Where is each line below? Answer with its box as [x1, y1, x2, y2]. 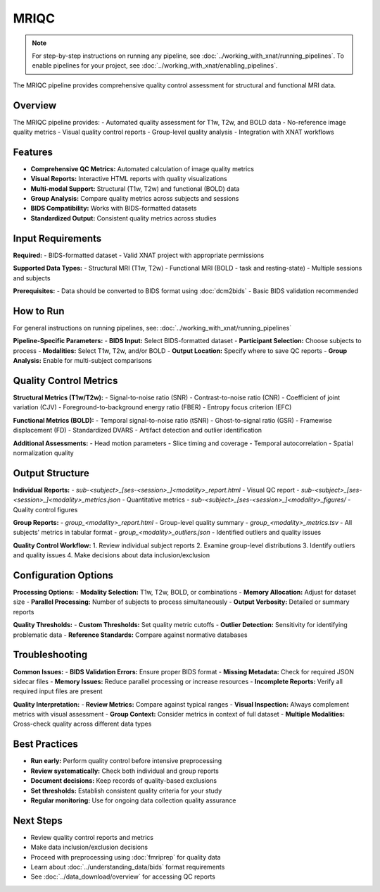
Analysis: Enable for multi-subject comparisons [13, 357, 153, 365]
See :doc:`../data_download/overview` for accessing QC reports [30, 872, 216, 881]
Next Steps [13, 814, 63, 826]
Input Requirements [13, 233, 102, 244]
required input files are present [13, 687, 103, 695]
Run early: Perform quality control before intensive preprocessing [30, 757, 222, 765]
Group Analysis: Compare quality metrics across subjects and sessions [30, 194, 239, 203]
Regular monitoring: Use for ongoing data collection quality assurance [30, 796, 236, 805]
